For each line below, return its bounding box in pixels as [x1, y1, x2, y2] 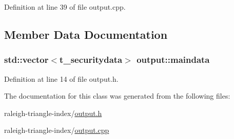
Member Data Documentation [4, 26, 168, 42]
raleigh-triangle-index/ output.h [4, 107, 102, 118]
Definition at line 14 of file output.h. [4, 73, 119, 84]
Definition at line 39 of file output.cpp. [4, 2, 126, 12]
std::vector [4, 53, 49, 66]
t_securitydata [60, 53, 123, 66]
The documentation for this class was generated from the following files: [4, 90, 230, 101]
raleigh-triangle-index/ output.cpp [4, 125, 109, 135]
